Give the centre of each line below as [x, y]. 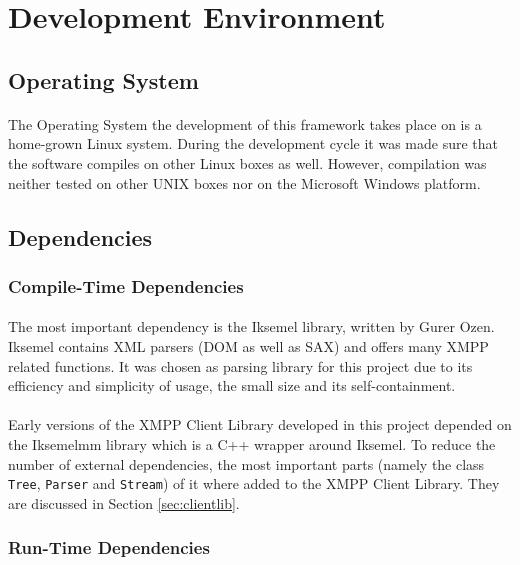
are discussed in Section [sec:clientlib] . [124, 502]
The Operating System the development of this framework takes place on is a [245, 123]
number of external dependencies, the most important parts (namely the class [246, 463]
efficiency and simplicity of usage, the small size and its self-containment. [232, 385]
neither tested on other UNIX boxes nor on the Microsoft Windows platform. [244, 182]
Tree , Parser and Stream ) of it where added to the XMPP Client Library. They [254, 483]
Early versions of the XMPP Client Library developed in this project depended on [260, 424]
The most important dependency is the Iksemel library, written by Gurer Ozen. [251, 326]
